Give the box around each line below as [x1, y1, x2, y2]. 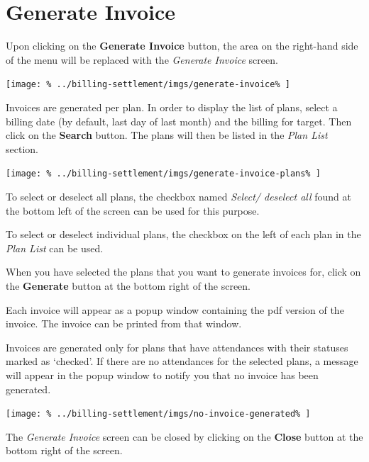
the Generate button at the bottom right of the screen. [6, 278, 251, 293]
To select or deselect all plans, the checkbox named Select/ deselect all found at [6, 189, 352, 203]
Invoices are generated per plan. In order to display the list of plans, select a [6, 99, 338, 114]
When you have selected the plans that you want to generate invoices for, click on [6, 264, 361, 279]
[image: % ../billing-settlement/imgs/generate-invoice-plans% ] [6, 169, 321, 179]
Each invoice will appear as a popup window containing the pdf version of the [6, 302, 344, 317]
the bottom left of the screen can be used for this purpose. [6, 203, 260, 218]
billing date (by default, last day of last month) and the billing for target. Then [6, 113, 352, 128]
